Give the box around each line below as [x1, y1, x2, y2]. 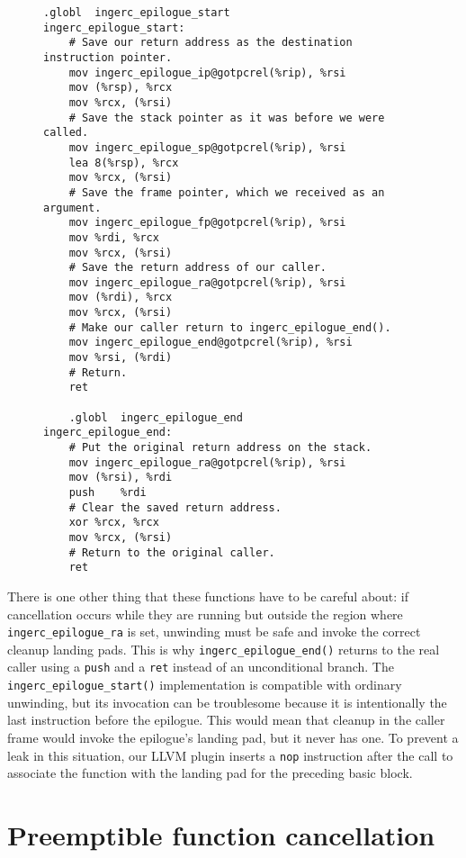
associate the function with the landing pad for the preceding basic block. [7, 763, 413, 782]
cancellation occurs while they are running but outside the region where [7, 604, 403, 623]
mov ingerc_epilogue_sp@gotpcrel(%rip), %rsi [68, 140, 346, 154]
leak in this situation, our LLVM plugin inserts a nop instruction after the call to [7, 745, 453, 764]
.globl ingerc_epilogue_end [68, 411, 243, 424]
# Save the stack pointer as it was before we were [68, 111, 385, 124]
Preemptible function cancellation [7, 816, 435, 853]
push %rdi [68, 486, 147, 499]
